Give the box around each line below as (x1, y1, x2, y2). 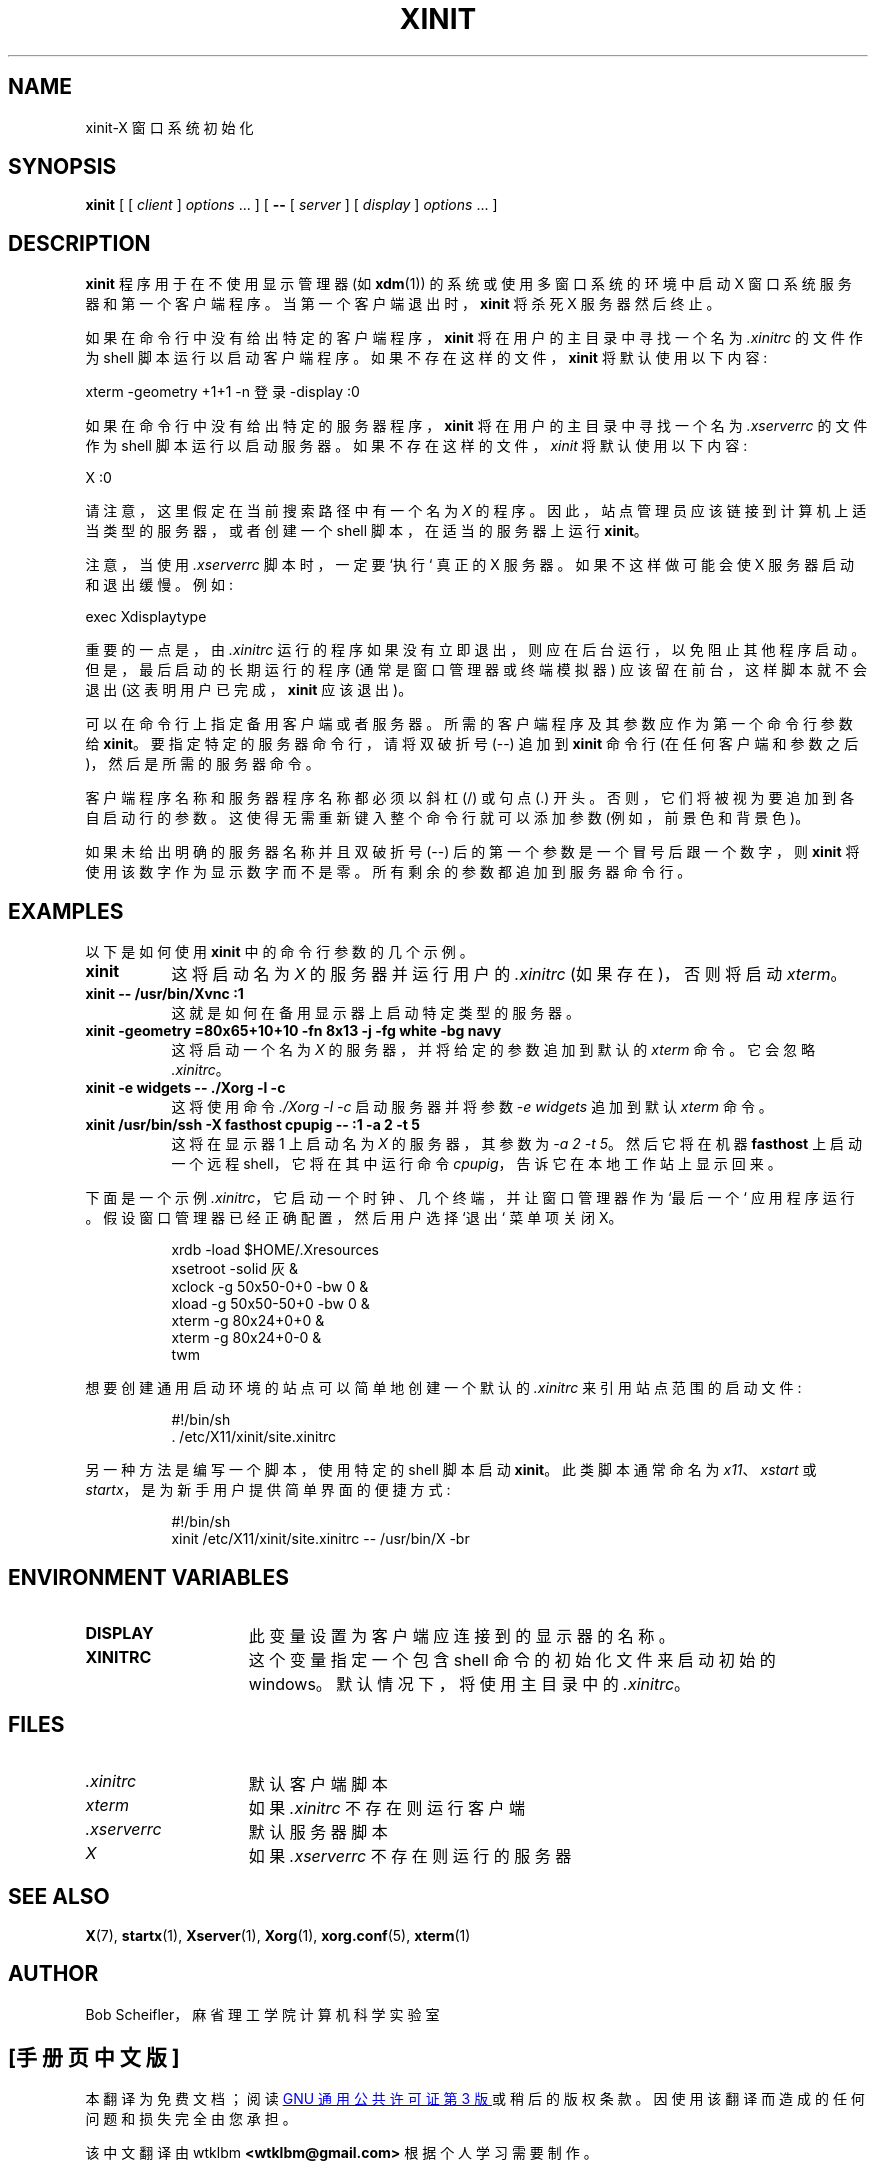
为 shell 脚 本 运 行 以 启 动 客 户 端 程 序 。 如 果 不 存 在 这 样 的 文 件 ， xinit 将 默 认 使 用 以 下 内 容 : (85, 349, 768, 367)
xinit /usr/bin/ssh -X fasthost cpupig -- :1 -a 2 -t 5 (85, 1116, 420, 1134)
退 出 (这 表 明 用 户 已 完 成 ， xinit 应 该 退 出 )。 (85, 681, 413, 699)
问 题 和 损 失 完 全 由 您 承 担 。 (85, 2110, 297, 2128)
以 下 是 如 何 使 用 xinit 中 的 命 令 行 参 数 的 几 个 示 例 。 (85, 943, 474, 961)
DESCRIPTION (8, 230, 151, 256)
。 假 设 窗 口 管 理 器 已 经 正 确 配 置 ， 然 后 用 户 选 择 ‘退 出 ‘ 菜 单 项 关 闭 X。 (85, 1209, 623, 1227)
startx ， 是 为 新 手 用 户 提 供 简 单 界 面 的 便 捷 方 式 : (85, 1481, 451, 1499)
